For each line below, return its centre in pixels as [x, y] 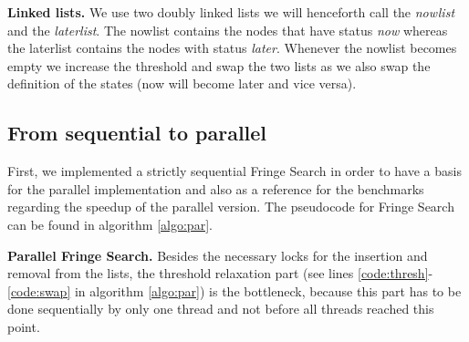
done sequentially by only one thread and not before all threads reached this [221, 309]
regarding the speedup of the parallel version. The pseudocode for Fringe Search [231, 207]
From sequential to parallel [137, 133]
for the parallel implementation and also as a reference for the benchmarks [216, 188]
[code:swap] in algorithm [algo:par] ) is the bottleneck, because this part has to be [234, 290]
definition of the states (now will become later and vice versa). [182, 83]
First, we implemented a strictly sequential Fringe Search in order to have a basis [234, 171]
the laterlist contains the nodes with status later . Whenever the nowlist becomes [232, 48]
